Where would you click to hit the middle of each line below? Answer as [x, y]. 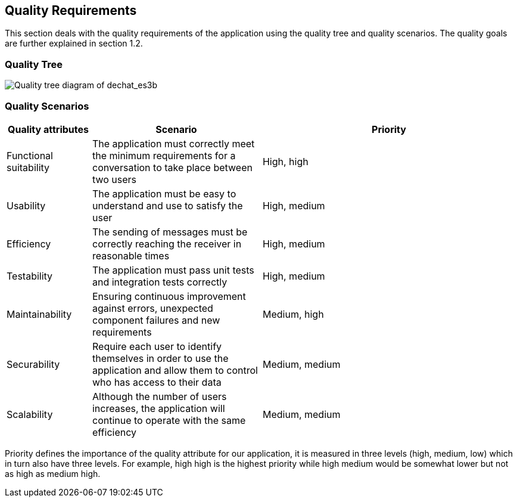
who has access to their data [157, 382]
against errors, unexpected [152, 308]
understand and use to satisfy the [167, 205]
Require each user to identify [157, 346]
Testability [30, 276]
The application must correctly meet [173, 143]
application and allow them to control [175, 370]
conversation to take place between [172, 167]
